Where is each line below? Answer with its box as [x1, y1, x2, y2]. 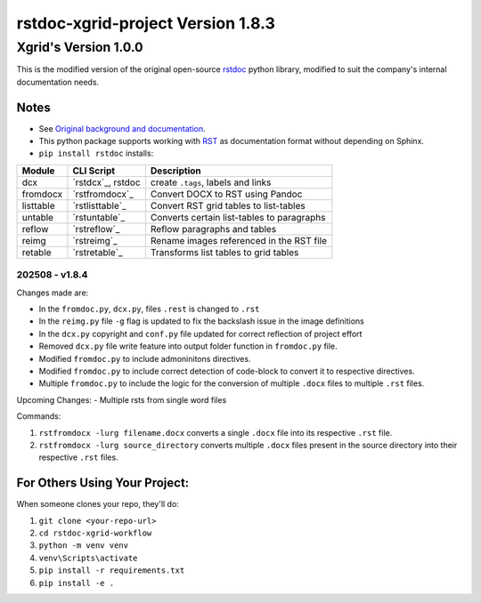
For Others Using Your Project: [16, 476, 190, 491]
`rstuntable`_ [72, 211, 125, 223]
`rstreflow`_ [72, 222, 120, 235]
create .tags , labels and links [150, 176, 272, 189]
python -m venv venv [38, 541, 129, 551]
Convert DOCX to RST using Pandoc [150, 188, 303, 200]
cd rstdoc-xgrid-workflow [38, 527, 152, 538]
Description [150, 165, 201, 177]
